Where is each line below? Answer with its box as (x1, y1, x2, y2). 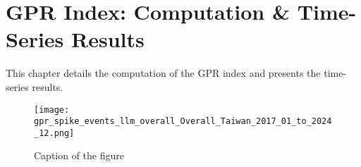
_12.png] (34, 128, 75, 138)
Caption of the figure (34, 148, 125, 163)
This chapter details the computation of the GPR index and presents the (6, 66, 321, 80)
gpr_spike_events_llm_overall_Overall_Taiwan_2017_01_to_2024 (34, 116, 332, 127)
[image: (34, 104, 70, 115)
